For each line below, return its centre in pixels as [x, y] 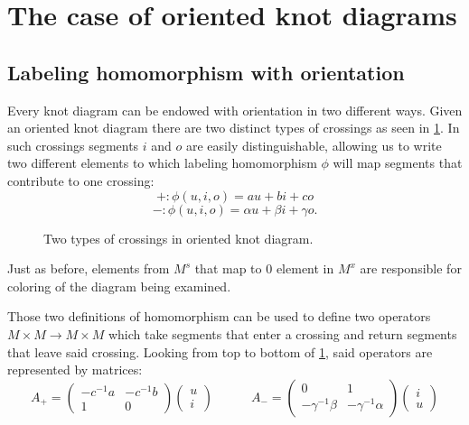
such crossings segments [73, 145]
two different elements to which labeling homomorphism [162, 163]
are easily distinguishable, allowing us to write [314, 145]
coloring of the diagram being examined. [119, 286]
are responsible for [411, 268]
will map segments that [398, 163]
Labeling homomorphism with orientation [206, 72]
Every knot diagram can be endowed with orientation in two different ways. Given [235, 110]
